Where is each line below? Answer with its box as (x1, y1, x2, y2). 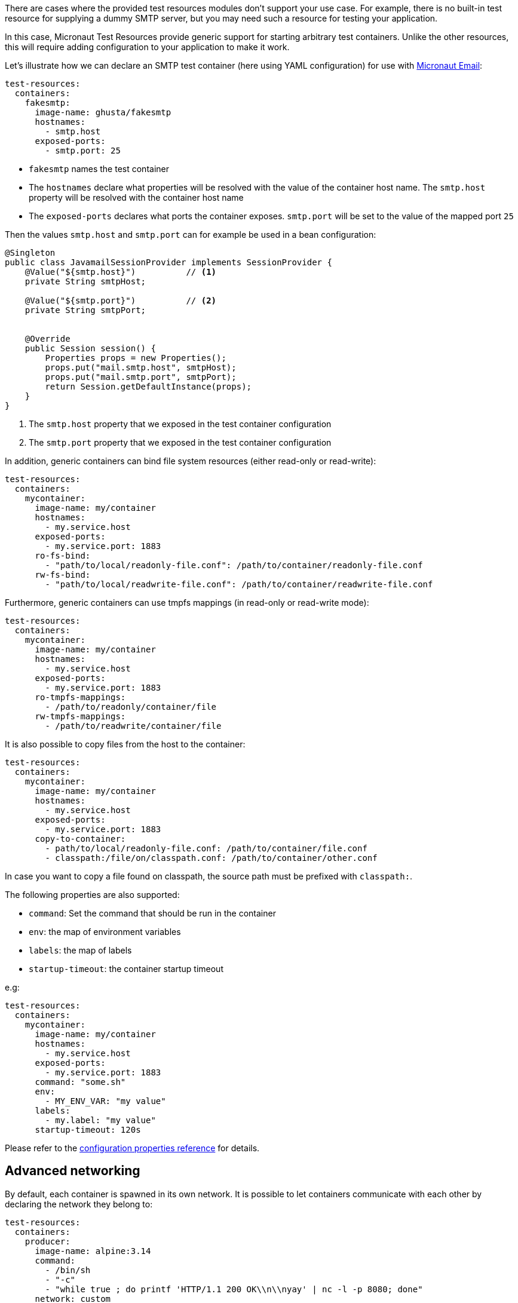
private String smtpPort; (24, 305, 146, 315)
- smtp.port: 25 (45, 146, 121, 155)
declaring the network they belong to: (5, 1198, 153, 1209)
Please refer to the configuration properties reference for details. (5, 1143, 260, 1153)
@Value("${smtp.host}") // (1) (24, 267, 217, 277)
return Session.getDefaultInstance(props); (45, 382, 252, 391)
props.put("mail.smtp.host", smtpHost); (45, 363, 237, 372)
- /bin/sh (45, 1265, 91, 1275)
